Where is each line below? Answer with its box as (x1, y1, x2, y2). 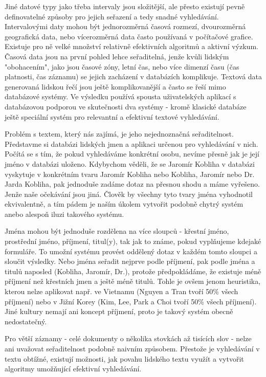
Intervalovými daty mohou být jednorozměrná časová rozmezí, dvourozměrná (5, 21, 246, 32)
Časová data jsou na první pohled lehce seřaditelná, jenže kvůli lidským (5, 51, 229, 61)
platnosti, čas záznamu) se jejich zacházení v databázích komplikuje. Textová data (5, 71, 262, 82)
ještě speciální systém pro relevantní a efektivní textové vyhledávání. (5, 111, 219, 122)
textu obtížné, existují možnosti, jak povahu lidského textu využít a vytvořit (5, 353, 244, 364)
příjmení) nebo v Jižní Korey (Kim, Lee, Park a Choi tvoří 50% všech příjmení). (5, 296, 257, 306)
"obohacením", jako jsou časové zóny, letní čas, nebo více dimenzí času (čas (5, 61, 239, 72)
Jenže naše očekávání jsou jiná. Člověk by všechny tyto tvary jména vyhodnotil (5, 188, 253, 199)
